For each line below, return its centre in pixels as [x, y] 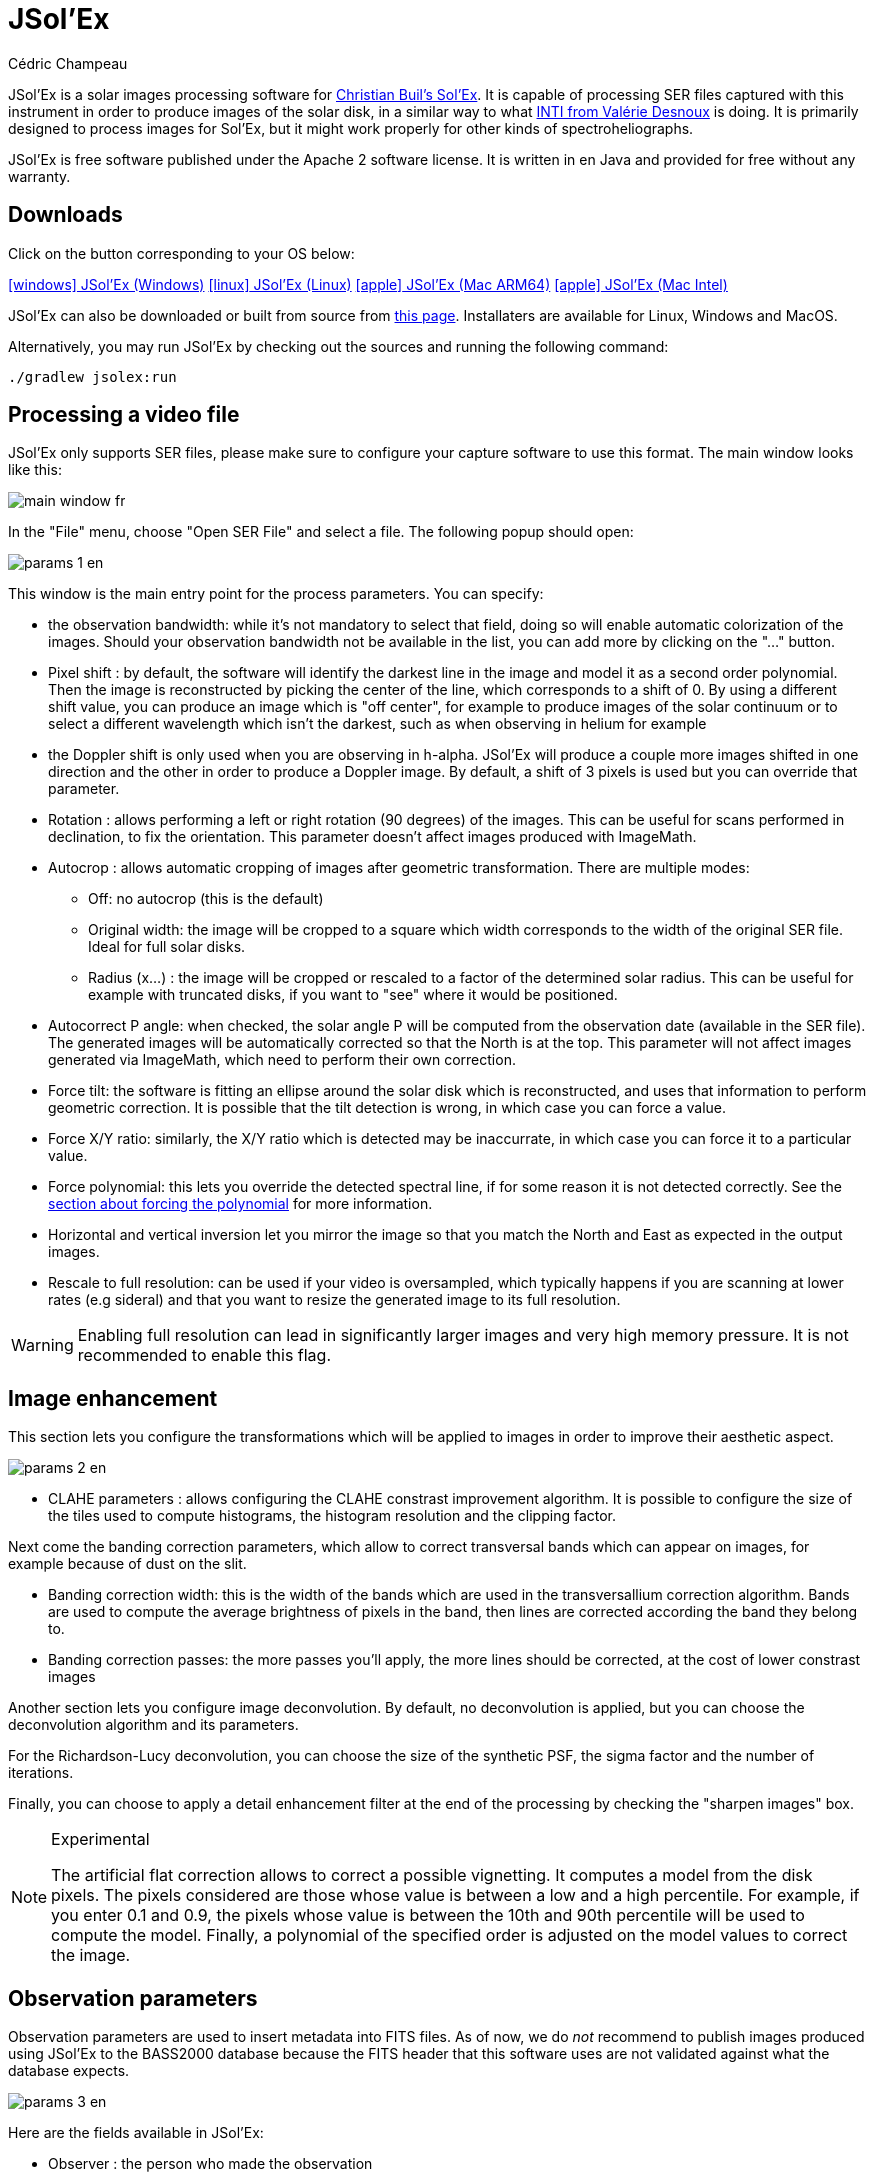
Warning [42, 1345]
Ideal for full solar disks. [167, 947]
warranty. [39, 176]
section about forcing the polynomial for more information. [240, 1204]
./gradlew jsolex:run [92, 376]
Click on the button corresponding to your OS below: [181, 253]
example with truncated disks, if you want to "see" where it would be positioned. [353, 995]
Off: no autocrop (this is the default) [206, 899]
